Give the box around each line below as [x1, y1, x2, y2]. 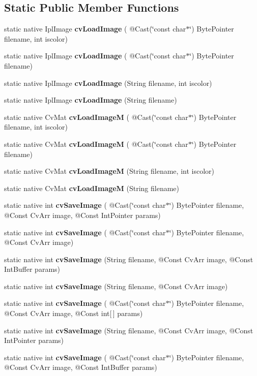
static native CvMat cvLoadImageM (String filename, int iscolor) [4, 166, 214, 176]
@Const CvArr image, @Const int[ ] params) [4, 308, 143, 319]
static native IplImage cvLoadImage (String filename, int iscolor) [4, 77, 212, 88]
